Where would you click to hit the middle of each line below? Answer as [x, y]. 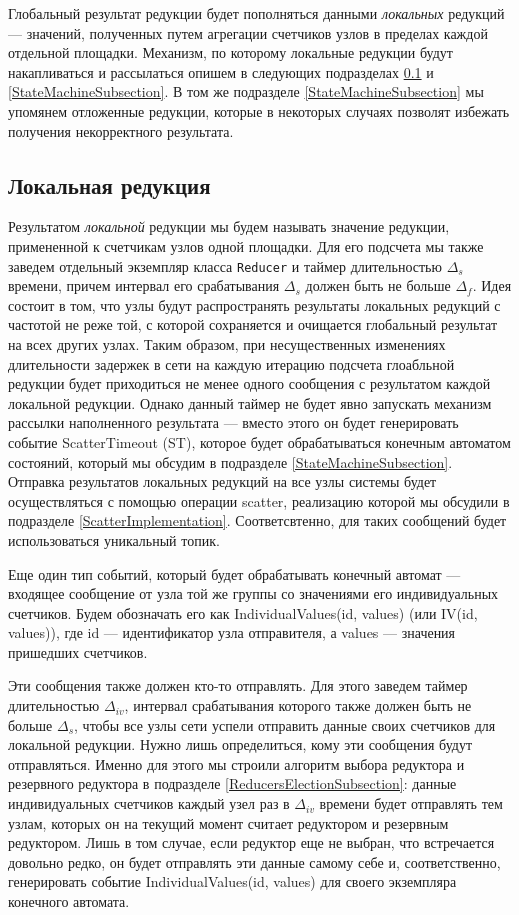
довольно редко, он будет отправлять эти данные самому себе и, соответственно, [254, 861]
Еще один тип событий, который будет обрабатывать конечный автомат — [234, 573]
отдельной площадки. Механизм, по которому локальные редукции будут [230, 52]
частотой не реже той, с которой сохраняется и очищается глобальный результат [253, 324]
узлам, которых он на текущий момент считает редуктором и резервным [228, 822]
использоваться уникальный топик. [114, 539]
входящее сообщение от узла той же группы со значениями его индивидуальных [253, 593]
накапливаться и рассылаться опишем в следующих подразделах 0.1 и [221, 71]
